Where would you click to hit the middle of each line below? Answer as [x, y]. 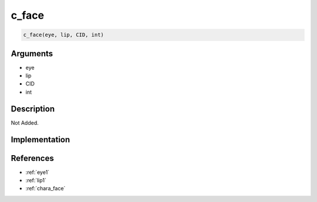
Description [33, 109]
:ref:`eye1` [38, 172]
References [32, 158]
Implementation [41, 140]
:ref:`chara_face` [45, 189]
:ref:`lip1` [36, 180]
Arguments [32, 54]
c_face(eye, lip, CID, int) [63, 35]
